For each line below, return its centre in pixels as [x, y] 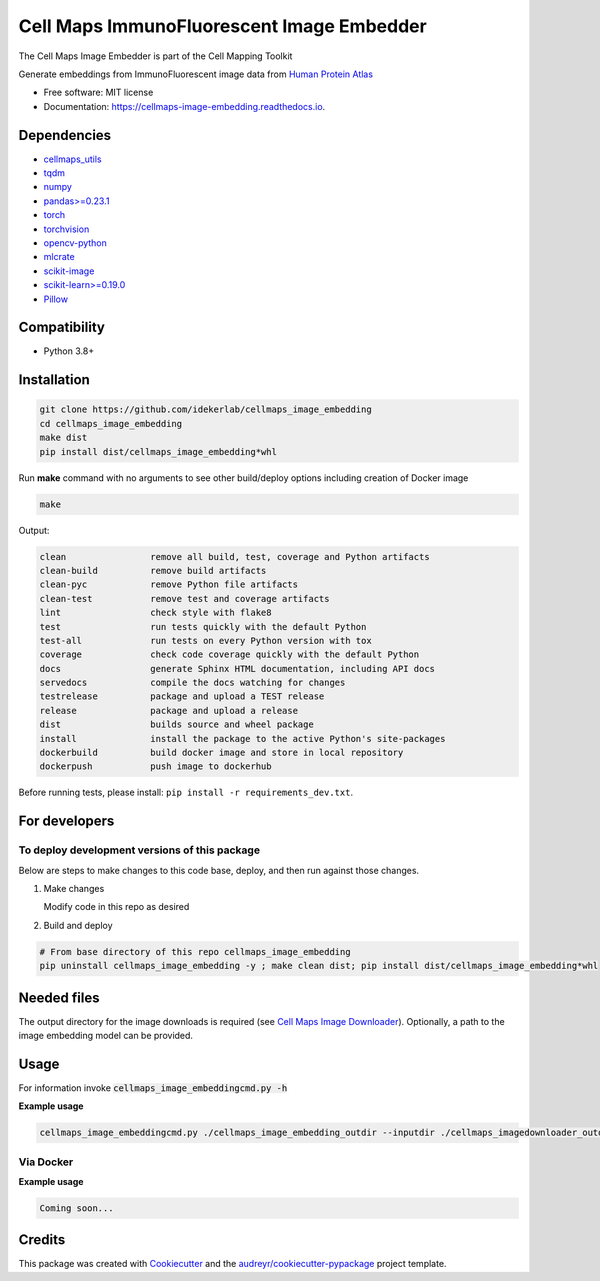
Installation [54, 380]
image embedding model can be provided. [106, 1035]
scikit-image [69, 271]
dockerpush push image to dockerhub [155, 766]
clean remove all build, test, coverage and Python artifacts [234, 556]
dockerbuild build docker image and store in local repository [221, 753]
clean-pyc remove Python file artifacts [169, 584]
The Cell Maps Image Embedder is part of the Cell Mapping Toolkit [155, 56]
